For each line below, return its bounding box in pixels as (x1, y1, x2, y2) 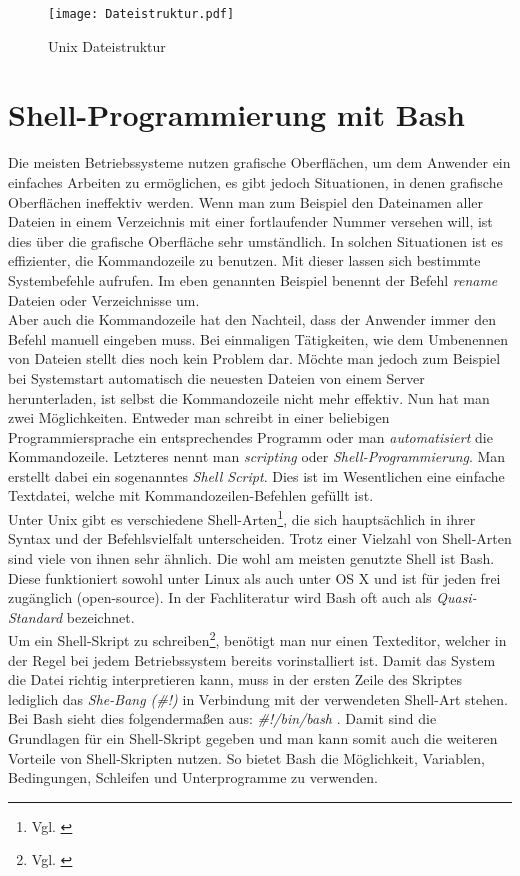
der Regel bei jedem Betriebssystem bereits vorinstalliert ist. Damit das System (8, 649, 496, 670)
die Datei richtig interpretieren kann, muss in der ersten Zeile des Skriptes (8, 669, 462, 690)
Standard (8, 606, 63, 627)
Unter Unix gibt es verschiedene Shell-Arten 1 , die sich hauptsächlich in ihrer (8, 506, 476, 529)
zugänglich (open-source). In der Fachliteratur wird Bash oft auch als (8, 587, 432, 608)
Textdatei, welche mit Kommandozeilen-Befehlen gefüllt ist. (8, 485, 374, 506)
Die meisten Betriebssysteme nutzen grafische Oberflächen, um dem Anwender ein (8, 152, 511, 173)
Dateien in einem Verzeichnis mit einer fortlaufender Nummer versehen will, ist (8, 211, 493, 232)
